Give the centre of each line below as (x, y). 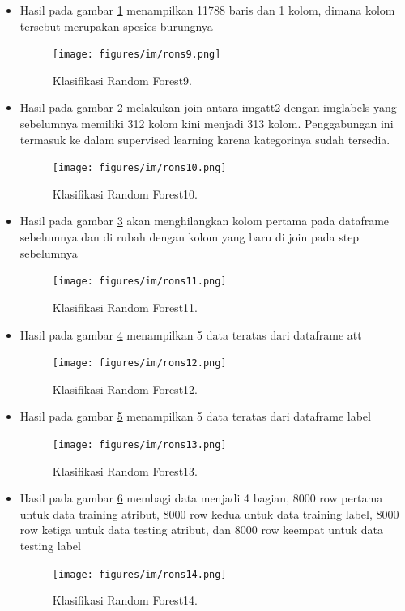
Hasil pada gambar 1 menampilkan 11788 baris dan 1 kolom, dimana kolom (207, 10)
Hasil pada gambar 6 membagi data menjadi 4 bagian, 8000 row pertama (201, 498)
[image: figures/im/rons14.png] (139, 574)
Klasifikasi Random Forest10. (125, 193)
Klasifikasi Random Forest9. (122, 80)
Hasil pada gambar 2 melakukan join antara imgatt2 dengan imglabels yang (208, 107)
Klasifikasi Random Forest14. (125, 600)
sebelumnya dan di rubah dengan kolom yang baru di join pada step (190, 237)
